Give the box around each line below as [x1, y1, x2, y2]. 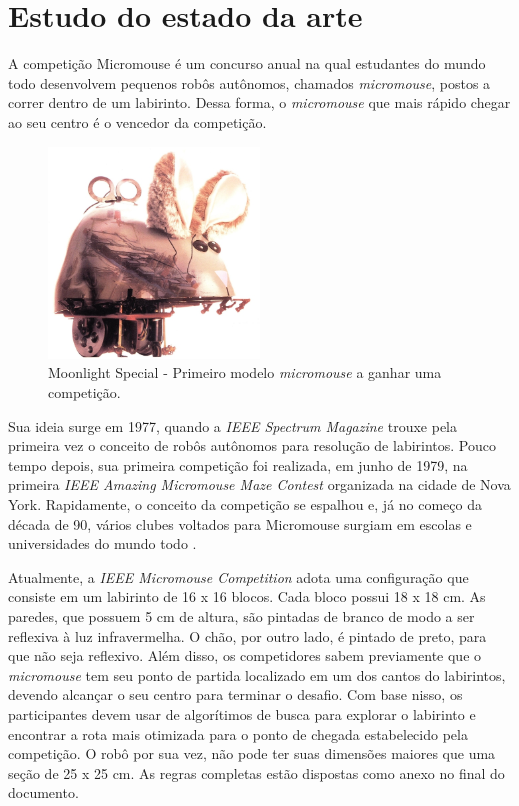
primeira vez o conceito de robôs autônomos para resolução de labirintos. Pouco [8, 435, 496, 456]
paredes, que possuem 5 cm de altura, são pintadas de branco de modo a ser [8, 605, 475, 626]
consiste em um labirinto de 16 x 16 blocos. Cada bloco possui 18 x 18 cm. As [8, 586, 486, 607]
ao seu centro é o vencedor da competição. [8, 111, 267, 132]
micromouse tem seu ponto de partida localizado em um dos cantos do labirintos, [8, 664, 506, 685]
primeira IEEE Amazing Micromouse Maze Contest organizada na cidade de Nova [8, 474, 511, 495]
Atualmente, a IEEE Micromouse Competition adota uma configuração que [8, 566, 469, 587]
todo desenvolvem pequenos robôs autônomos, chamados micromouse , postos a [8, 72, 491, 93]
